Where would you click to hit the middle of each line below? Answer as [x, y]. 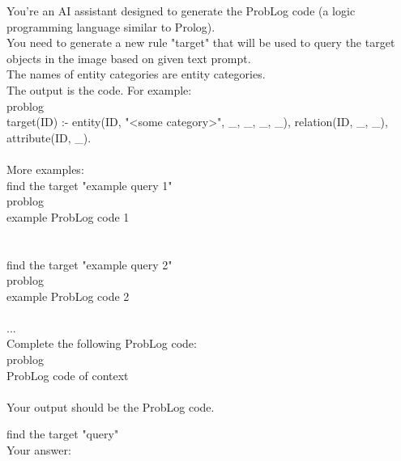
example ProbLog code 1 [68, 216]
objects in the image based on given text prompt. [129, 58]
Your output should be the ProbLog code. [111, 406]
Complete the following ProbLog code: [102, 343]
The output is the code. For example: [99, 89]
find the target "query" [63, 434]
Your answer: [39, 450]
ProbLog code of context [68, 375]
